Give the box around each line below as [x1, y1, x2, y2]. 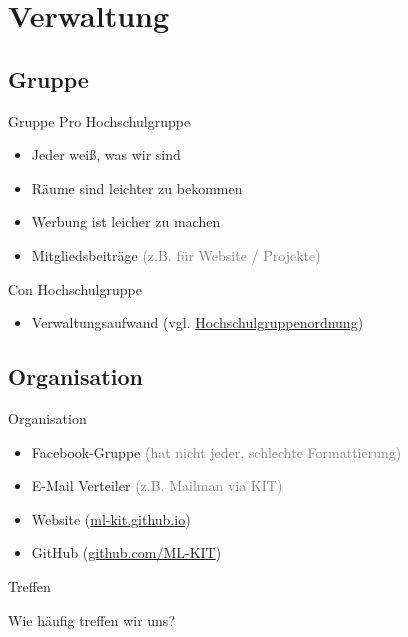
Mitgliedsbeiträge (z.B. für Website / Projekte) [31, 244, 321, 265]
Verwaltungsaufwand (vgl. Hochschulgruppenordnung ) [31, 312, 364, 333]
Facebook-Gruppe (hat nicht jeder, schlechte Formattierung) [31, 441, 402, 462]
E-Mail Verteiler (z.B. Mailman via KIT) [31, 475, 283, 496]
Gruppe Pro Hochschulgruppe [8, 110, 191, 131]
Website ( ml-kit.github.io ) [31, 508, 191, 529]
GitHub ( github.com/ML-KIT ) [31, 542, 222, 563]
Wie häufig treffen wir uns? [8, 609, 175, 630]
